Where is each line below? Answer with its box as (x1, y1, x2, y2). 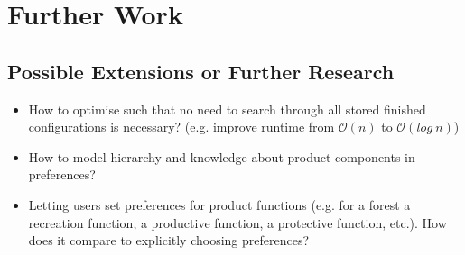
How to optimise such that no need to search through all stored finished (28, 99, 426, 118)
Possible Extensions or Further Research (7, 57, 395, 85)
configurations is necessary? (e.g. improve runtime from (28, 117, 335, 136)
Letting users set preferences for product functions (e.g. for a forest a (28, 195, 411, 214)
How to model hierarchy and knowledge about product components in (28, 147, 415, 166)
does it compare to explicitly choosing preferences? (28, 231, 310, 250)
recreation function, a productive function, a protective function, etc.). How (28, 213, 447, 232)
